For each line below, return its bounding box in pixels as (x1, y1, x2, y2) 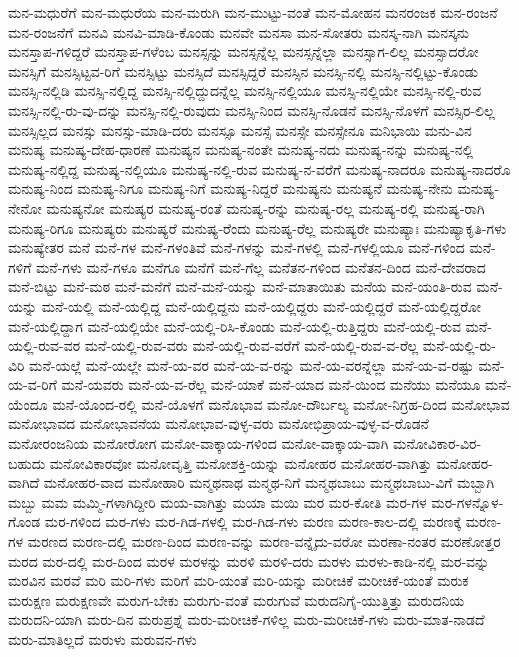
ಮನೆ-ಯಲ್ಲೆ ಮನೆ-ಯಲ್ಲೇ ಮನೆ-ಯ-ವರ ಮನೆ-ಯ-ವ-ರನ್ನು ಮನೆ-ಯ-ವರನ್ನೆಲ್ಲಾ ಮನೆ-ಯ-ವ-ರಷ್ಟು (29, 354, 474, 375)
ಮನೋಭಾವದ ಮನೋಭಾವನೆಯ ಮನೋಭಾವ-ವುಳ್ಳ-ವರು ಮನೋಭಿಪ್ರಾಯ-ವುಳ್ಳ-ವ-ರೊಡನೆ (8, 413, 429, 434)
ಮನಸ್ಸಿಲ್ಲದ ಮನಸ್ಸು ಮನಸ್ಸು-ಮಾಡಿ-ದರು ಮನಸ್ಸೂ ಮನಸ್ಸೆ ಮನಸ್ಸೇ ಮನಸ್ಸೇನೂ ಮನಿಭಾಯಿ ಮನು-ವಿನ (8, 119, 472, 140)
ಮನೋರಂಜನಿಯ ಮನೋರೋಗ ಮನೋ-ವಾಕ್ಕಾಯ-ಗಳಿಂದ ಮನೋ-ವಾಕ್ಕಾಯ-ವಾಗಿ (8, 433, 389, 454)
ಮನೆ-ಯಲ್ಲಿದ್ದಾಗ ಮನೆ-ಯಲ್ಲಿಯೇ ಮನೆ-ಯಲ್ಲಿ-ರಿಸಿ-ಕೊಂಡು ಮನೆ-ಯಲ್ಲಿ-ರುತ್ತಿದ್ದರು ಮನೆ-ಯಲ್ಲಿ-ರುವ (8, 315, 461, 336)
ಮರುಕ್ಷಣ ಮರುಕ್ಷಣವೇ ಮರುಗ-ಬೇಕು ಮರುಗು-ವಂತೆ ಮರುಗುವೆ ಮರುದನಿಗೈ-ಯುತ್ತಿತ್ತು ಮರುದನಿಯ (8, 589, 465, 610)
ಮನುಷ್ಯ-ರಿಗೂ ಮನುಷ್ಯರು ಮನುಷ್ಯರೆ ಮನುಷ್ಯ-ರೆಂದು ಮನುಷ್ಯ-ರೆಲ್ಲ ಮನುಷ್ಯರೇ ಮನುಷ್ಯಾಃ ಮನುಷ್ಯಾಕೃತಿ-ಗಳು (8, 217, 507, 238)
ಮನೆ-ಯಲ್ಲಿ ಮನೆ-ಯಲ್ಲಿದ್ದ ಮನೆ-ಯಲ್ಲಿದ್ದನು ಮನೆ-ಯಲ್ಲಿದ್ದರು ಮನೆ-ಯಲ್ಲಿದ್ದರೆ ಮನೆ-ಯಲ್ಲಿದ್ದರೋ (41, 295, 482, 316)
